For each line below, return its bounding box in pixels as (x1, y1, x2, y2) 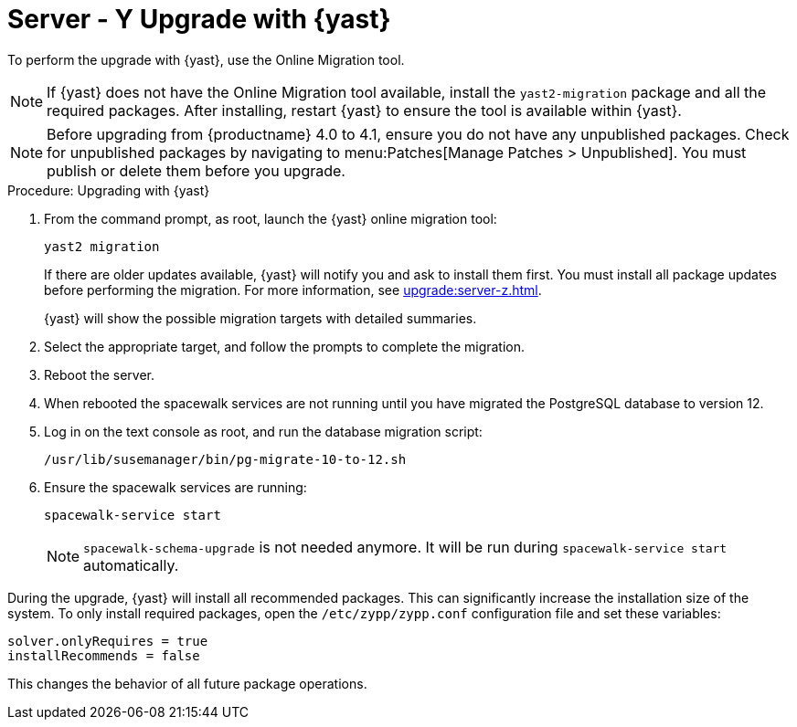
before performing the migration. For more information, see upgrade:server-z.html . (44, 281, 542, 298)
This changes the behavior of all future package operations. (7, 675, 367, 691)
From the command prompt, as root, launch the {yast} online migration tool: (44, 210, 497, 227)
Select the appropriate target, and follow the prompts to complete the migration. (44, 338, 526, 354)
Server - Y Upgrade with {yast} (7, 4, 391, 35)
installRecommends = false (7, 648, 200, 663)
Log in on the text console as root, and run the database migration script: (44, 423, 483, 439)
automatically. (83, 555, 179, 574)
